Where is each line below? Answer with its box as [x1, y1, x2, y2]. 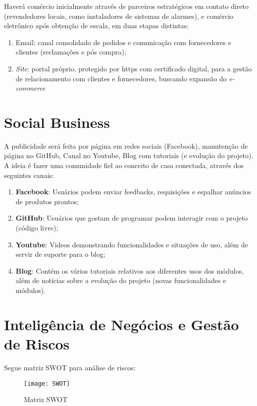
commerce [15, 83, 46, 93]
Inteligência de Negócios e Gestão [4, 314, 239, 334]
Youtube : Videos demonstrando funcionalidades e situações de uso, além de [15, 239, 248, 249]
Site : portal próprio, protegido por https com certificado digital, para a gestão [15, 63, 252, 73]
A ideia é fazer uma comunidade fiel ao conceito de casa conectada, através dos [4, 160, 244, 171]
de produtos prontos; [15, 196, 79, 206]
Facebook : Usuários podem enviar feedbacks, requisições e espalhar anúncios [15, 186, 251, 197]
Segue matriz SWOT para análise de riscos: [4, 362, 136, 372]
